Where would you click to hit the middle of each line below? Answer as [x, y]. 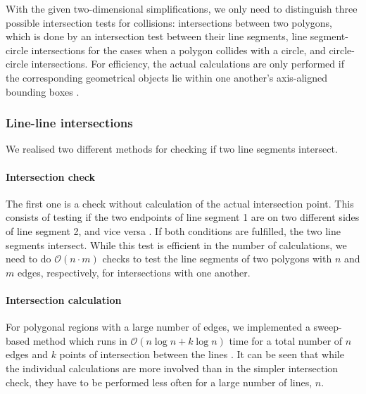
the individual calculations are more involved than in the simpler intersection [172, 368]
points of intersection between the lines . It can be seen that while [202, 354]
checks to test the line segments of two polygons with [217, 259]
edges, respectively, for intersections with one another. [134, 272]
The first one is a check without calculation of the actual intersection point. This [180, 203]
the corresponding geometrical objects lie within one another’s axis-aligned [167, 77]
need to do [29, 259]
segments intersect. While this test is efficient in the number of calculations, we [176, 244]
